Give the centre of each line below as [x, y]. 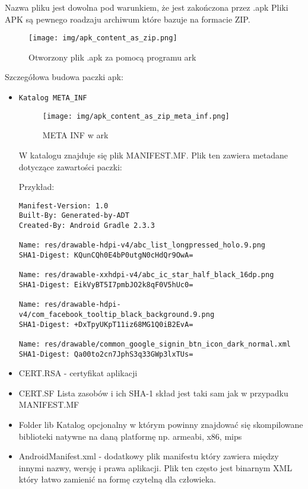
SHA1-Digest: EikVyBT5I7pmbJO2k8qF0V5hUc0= [106, 285]
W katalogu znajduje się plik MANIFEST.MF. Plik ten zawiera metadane [153, 155]
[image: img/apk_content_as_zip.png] [103, 38]
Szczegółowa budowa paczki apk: [64, 77]
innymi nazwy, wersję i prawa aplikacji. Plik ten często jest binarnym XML [155, 467]
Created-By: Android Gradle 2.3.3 [87, 226]
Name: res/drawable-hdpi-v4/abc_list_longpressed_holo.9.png [142, 245]
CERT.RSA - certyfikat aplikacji [78, 373]
